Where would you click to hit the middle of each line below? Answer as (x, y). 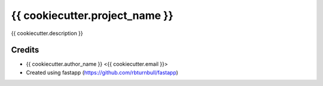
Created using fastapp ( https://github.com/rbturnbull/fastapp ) (102, 72)
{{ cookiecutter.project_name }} (92, 15)
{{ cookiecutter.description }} (47, 33)
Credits (25, 50)
